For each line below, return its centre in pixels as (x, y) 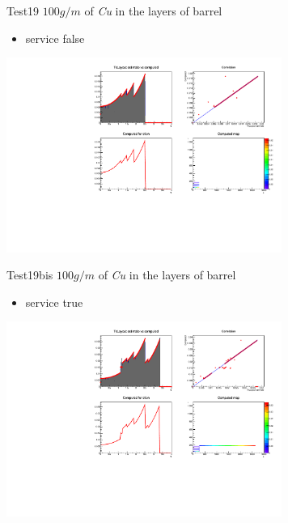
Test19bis (30, 275)
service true (54, 302)
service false (55, 38)
